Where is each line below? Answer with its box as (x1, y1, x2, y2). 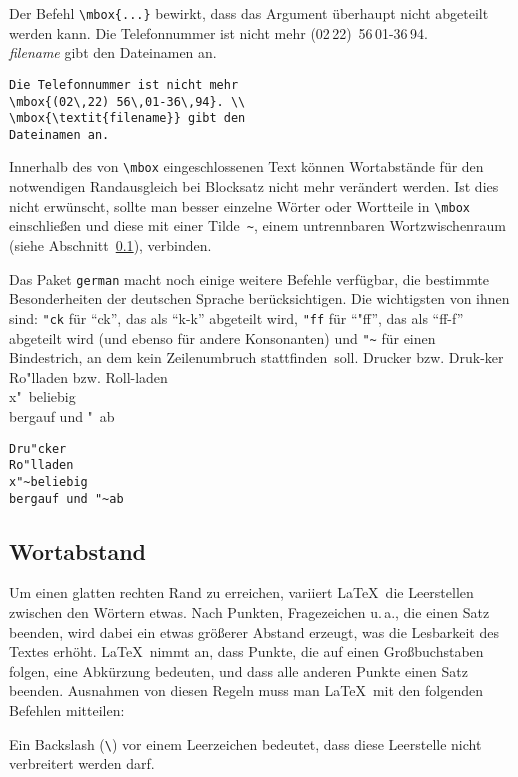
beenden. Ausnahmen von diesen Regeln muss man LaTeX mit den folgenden (9, 680, 483, 701)
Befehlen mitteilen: (9, 699, 125, 720)
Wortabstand (9, 535, 147, 566)
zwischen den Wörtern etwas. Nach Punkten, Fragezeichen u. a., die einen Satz (9, 601, 490, 622)
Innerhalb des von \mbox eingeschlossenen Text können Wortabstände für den (9, 156, 484, 177)
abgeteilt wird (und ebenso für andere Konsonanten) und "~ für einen (9, 327, 436, 348)
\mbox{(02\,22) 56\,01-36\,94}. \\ (9, 94, 246, 109)
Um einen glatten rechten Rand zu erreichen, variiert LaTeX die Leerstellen (9, 582, 474, 603)
